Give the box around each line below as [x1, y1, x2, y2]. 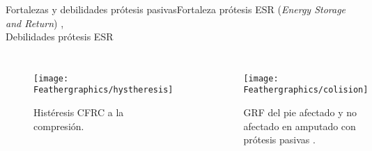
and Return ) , [6, 15, 64, 30]
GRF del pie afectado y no [243, 105, 357, 120]
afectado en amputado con [243, 118, 356, 133]
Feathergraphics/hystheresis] [33, 85, 173, 95]
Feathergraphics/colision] [243, 85, 369, 95]
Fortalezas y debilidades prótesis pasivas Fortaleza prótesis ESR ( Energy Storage [6, 2, 346, 16]
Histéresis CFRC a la [33, 105, 124, 120]
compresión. [33, 118, 84, 133]
